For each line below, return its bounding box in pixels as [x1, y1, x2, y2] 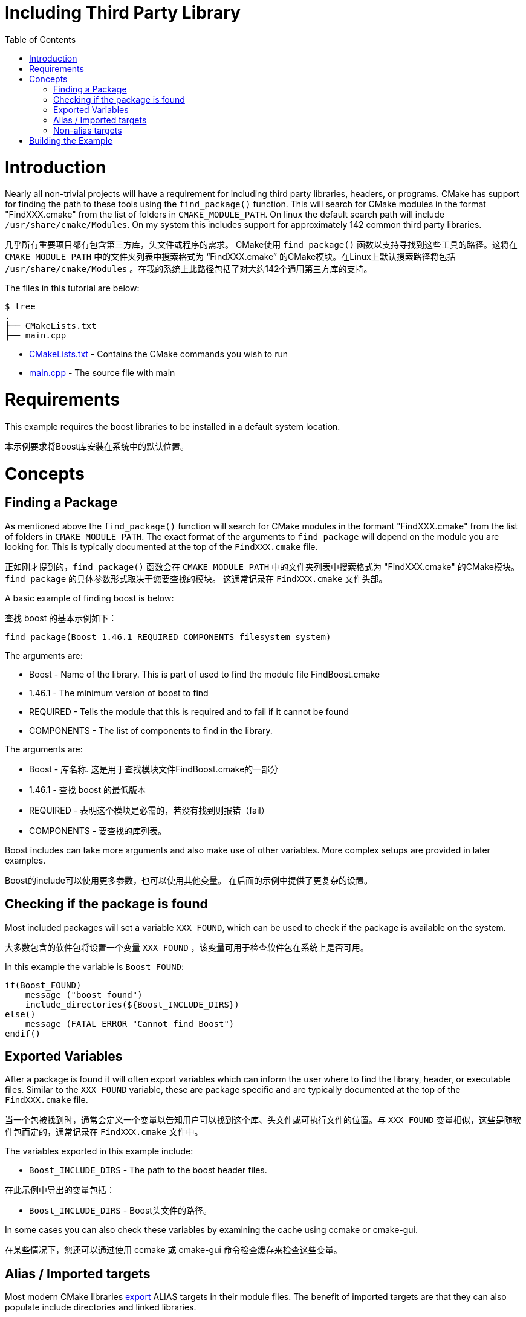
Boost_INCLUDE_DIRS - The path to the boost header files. [29, 1165, 267, 1176]
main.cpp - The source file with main [29, 367, 175, 378]
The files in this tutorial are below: [5, 283, 140, 294]
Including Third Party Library [5, 2, 241, 23]
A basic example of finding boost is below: [5, 592, 174, 603]
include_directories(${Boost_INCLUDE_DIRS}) [25, 999, 239, 1009]
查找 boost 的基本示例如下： [5, 612, 117, 623]
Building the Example [29, 135, 113, 146]
